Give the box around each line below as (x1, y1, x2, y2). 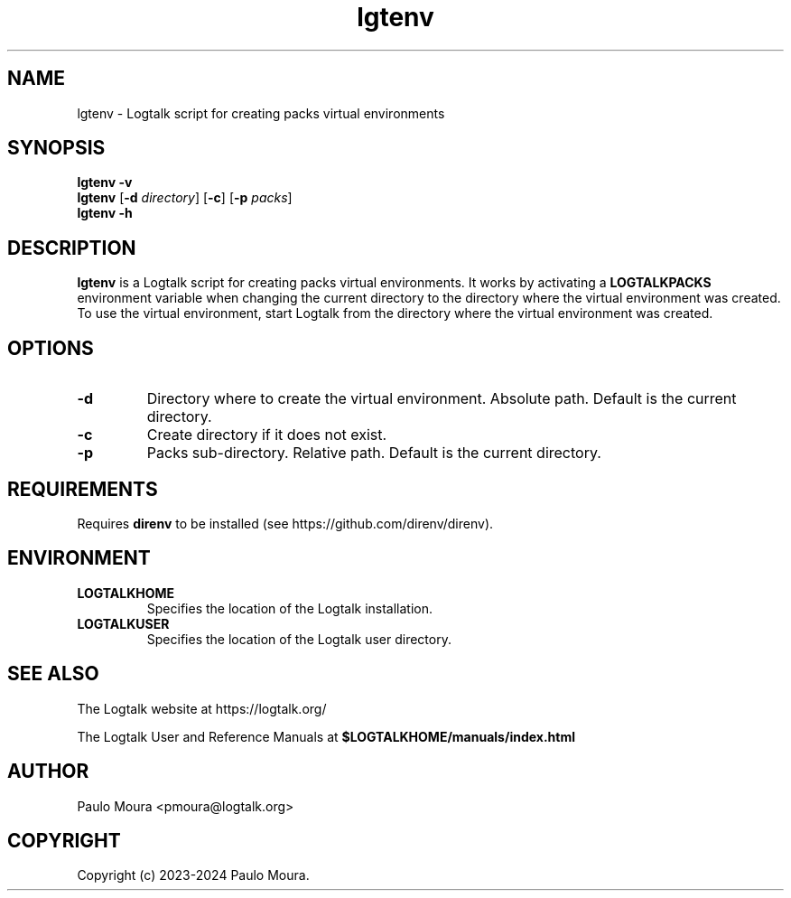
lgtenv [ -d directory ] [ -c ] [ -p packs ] (77, 190, 293, 206)
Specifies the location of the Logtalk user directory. (146, 631, 451, 647)
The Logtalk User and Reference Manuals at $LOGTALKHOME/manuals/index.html (77, 728, 575, 744)
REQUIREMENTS (7, 477, 158, 500)
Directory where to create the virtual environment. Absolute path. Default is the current (146, 389, 737, 408)
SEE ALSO (7, 662, 99, 686)
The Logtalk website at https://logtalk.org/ (77, 700, 327, 716)
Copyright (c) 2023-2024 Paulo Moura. (77, 867, 310, 884)
